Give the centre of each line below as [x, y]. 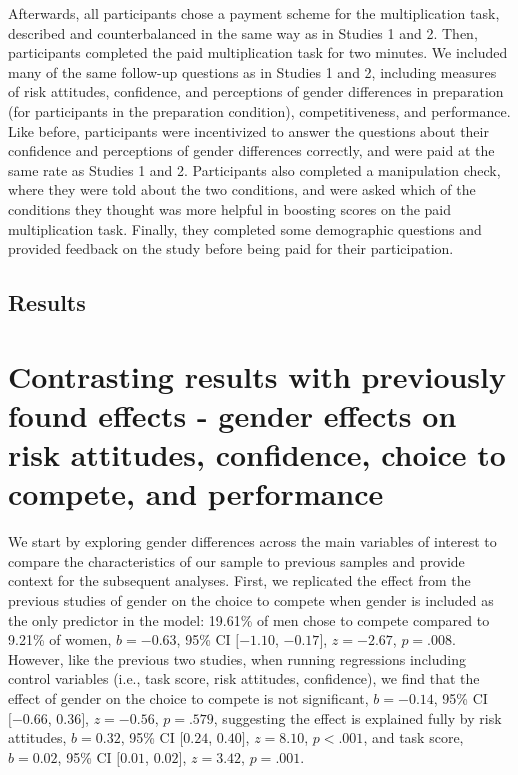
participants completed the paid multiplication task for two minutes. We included [258, 52]
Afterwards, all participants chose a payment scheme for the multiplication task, [254, 13]
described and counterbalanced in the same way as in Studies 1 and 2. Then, [243, 32]
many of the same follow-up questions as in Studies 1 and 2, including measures [252, 71]
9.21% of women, [60, 639]
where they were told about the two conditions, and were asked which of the [242, 189]
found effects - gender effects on [232, 414]
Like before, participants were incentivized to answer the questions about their [248, 130]
